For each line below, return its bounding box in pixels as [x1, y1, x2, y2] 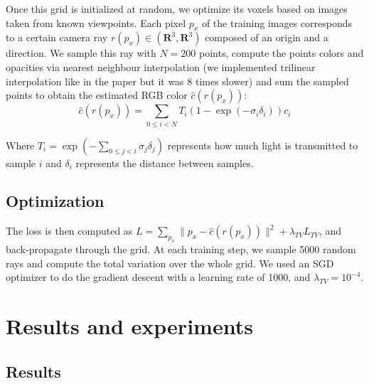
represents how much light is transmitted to [167, 137, 358, 152]
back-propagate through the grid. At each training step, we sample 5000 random [6, 242, 356, 257]
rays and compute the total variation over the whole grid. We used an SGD [6, 255, 334, 270]
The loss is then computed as [6, 223, 133, 238]
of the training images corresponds [201, 15, 353, 30]
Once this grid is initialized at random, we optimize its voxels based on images [6, 1, 348, 16]
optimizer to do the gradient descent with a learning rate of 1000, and [6, 270, 311, 284]
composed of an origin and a [205, 30, 328, 45]
